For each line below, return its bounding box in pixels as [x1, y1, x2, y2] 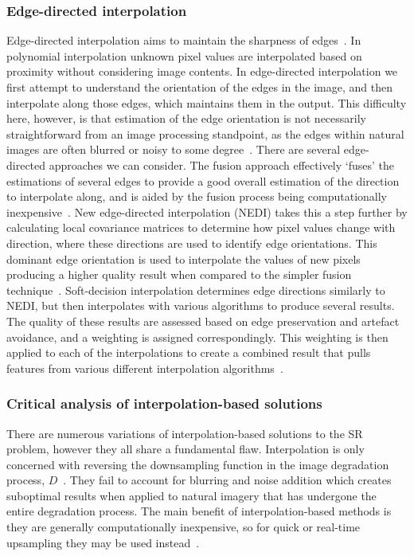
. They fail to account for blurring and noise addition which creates [63, 472, 392, 488]
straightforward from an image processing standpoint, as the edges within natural [6, 125, 404, 142]
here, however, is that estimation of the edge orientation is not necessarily [6, 110, 367, 127]
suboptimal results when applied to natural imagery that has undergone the [6, 487, 377, 503]
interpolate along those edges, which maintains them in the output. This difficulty [6, 94, 407, 111]
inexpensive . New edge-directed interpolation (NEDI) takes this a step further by [6, 203, 408, 220]
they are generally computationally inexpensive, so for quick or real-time [6, 519, 361, 535]
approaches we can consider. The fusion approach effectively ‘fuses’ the [49, 156, 395, 173]
